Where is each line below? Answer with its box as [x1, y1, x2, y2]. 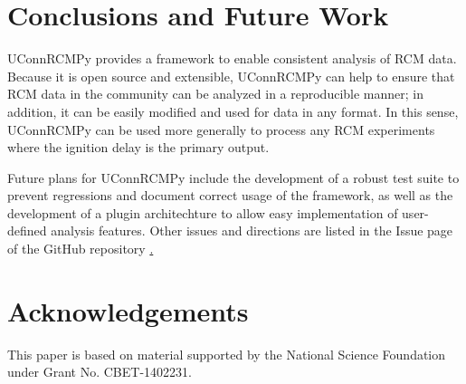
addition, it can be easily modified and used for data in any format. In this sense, [7, 101, 459, 120]
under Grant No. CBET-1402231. [7, 362, 192, 381]
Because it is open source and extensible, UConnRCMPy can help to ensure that [7, 66, 455, 85]
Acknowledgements [7, 292, 249, 329]
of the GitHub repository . [7, 239, 154, 258]
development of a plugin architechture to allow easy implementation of [7, 203, 398, 222]
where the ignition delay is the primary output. [7, 138, 270, 157]
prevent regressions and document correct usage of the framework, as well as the [7, 186, 453, 205]
